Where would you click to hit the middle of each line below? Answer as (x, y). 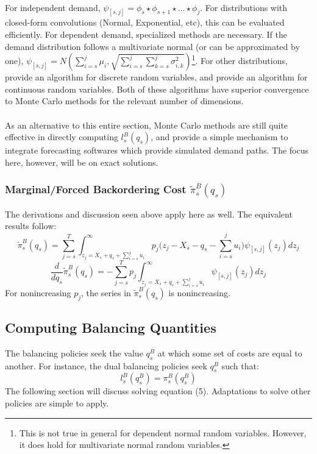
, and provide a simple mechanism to (219, 137)
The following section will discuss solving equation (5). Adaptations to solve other (158, 391)
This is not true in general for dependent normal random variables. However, (163, 432)
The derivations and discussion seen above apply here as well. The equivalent (149, 214)
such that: (240, 365)
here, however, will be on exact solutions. (82, 162)
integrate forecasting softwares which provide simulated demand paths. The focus (157, 150)
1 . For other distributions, (240, 60)
